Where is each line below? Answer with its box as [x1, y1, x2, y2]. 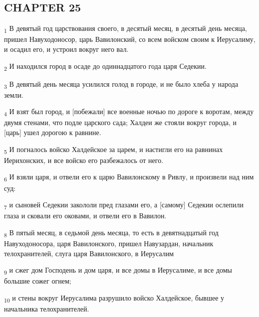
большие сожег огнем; [4, 276, 71, 286]
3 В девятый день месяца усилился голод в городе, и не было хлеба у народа [4, 78, 239, 90]
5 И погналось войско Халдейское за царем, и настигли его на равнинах [4, 144, 223, 156]
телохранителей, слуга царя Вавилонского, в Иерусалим [4, 248, 174, 258]
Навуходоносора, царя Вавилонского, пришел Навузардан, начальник [4, 238, 214, 248]
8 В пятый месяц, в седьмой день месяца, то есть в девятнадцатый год [4, 227, 219, 239]
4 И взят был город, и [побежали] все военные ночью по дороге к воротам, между [4, 106, 254, 118]
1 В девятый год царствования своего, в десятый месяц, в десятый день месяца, [4, 23, 247, 34]
